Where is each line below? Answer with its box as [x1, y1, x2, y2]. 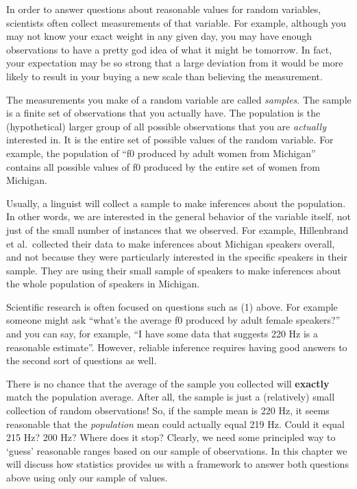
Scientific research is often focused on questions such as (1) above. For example [6, 299, 338, 313]
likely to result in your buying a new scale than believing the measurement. [6, 69, 323, 83]
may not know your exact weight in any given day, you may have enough [6, 29, 312, 43]
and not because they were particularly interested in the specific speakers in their [6, 250, 347, 264]
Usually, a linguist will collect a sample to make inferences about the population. [6, 195, 346, 210]
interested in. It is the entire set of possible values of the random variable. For [6, 132, 334, 147]
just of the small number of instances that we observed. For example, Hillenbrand [6, 222, 349, 237]
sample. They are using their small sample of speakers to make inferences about [6, 263, 341, 277]
